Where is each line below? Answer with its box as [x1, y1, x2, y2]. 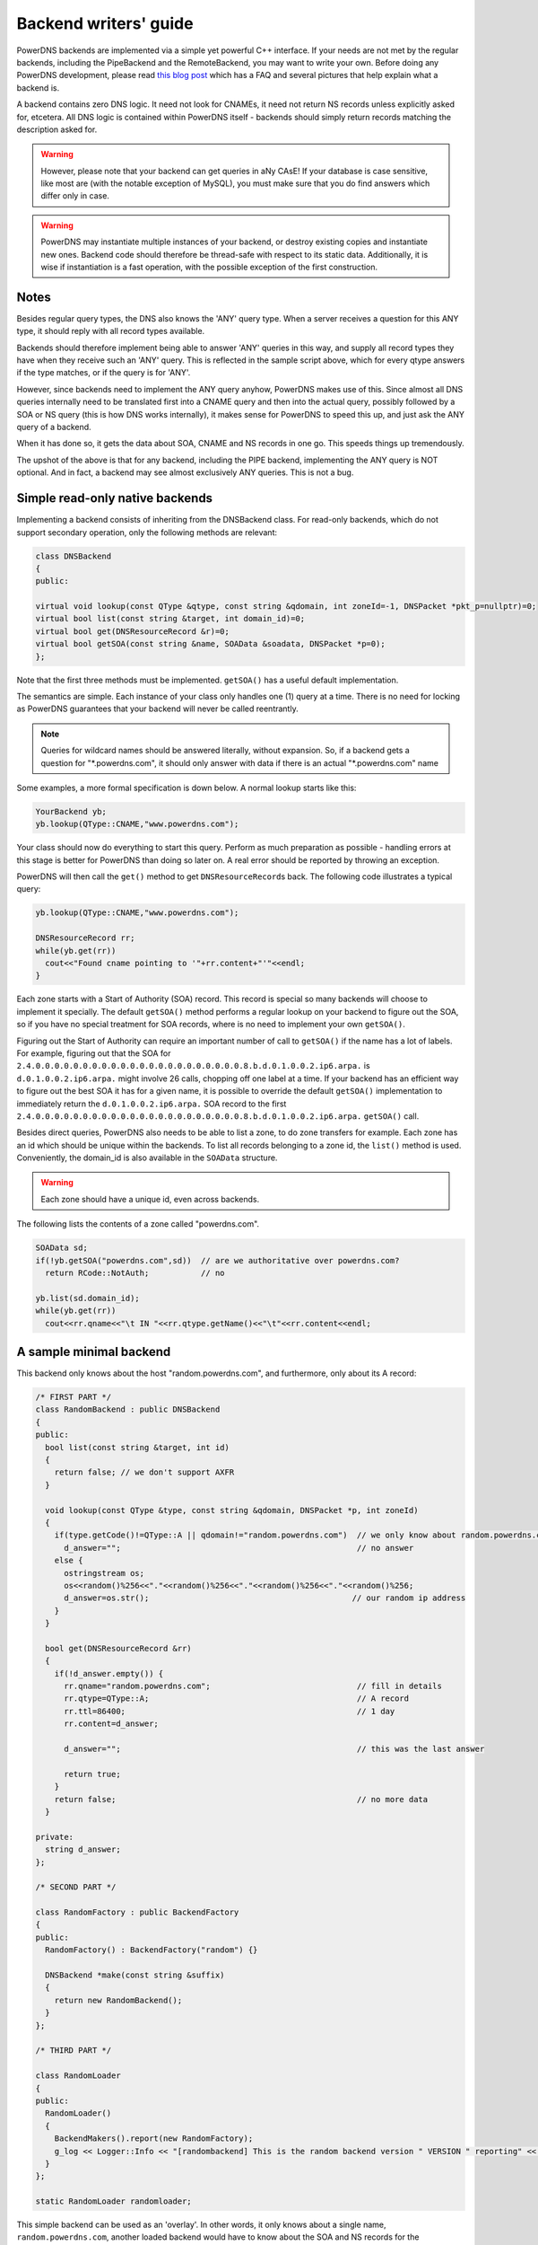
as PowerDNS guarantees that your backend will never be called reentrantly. [16, 703, 299, 714]
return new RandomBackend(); [54, 1994, 183, 2005]
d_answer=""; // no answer [64, 1543, 414, 1553]
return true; [64, 1769, 121, 1779]
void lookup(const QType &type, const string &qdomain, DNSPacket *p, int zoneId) [45, 1505, 419, 1515]
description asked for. [16, 124, 98, 135]
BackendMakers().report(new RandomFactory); [54, 2134, 254, 2144]
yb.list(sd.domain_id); [35, 1293, 141, 1303]
